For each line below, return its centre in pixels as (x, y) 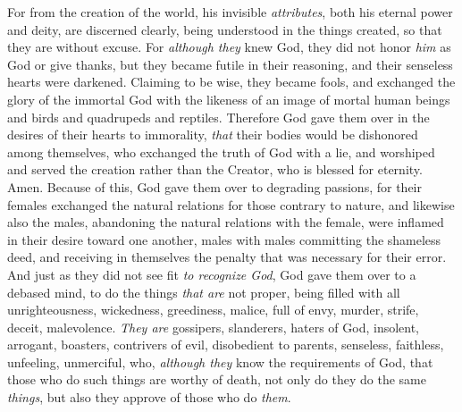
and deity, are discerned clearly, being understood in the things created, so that (225, 29)
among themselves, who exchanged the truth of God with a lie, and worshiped (221, 151)
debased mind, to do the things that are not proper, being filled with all (204, 292)
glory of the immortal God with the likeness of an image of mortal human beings (229, 99)
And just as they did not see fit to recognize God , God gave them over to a (212, 274)
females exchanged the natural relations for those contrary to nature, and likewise (231, 204)
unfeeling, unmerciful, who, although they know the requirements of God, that (220, 362)
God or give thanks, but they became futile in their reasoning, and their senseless (230, 64)
